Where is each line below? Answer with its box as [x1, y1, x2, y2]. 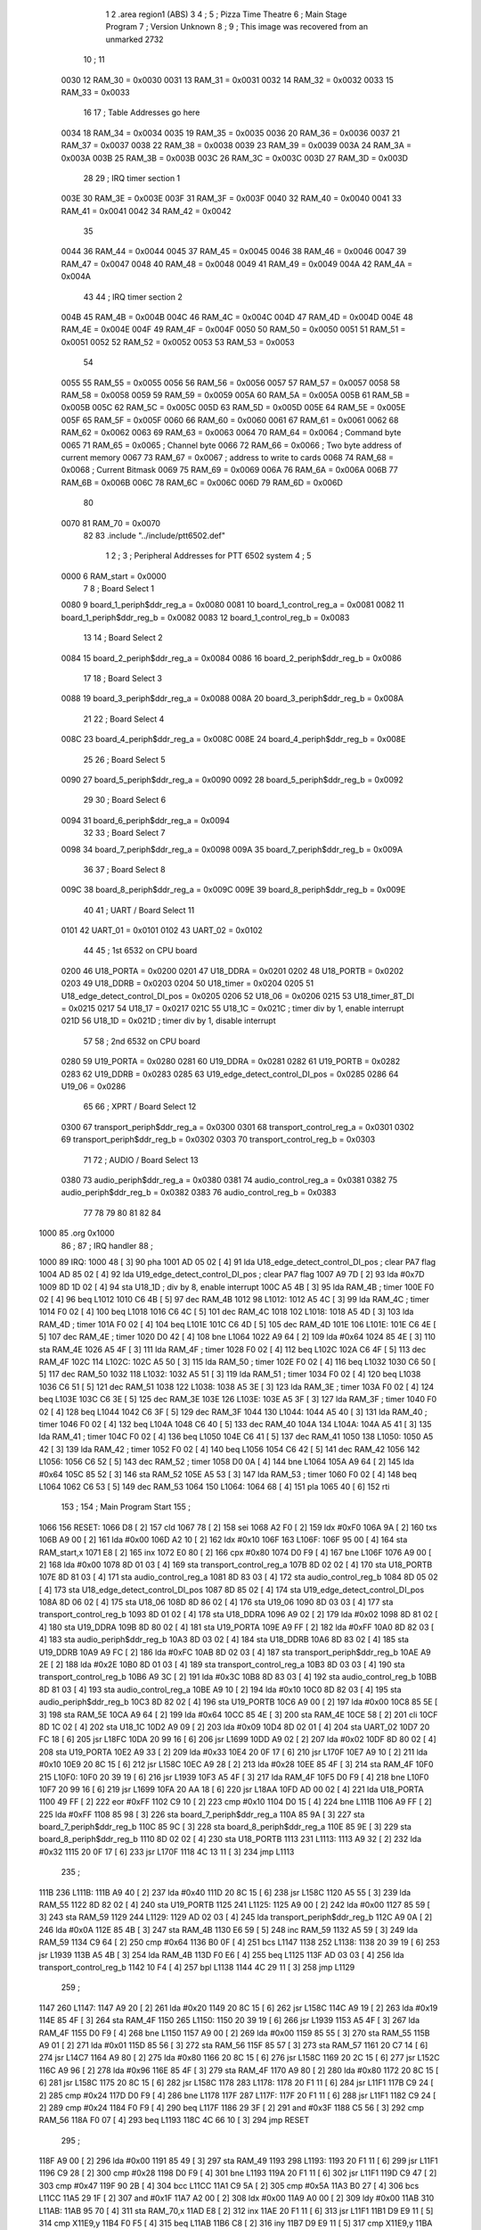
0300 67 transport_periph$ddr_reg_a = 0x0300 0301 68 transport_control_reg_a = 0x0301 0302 [61, 1121, 414, 1132]
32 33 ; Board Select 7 [83, 828, 166, 838]
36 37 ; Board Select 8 [83, 863, 166, 874]
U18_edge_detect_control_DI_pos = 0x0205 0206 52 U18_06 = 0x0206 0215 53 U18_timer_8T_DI [61, 990, 414, 1001]
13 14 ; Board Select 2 [83, 632, 163, 643]
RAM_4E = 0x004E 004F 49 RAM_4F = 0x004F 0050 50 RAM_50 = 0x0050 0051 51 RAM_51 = [61, 324, 406, 334]
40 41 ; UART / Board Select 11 [83, 904, 195, 915]
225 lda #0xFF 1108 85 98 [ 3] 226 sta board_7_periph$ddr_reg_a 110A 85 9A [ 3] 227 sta [38, 1809, 365, 1820]
